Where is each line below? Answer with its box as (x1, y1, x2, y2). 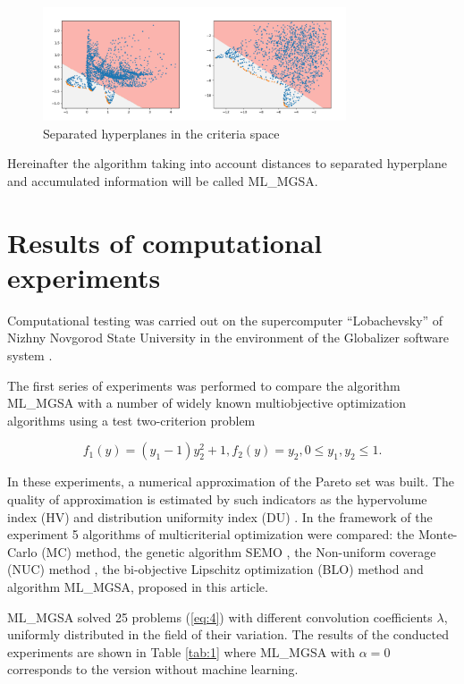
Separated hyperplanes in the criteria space (43, 123, 280, 142)
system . (7, 346, 53, 365)
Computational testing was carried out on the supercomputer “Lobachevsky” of (7, 310, 443, 329)
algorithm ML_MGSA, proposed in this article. (7, 578, 268, 595)
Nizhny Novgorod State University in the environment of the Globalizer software (7, 328, 449, 347)
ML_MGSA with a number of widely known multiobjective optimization (7, 393, 407, 412)
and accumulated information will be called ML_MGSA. (7, 171, 318, 190)
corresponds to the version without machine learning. (7, 660, 299, 679)
